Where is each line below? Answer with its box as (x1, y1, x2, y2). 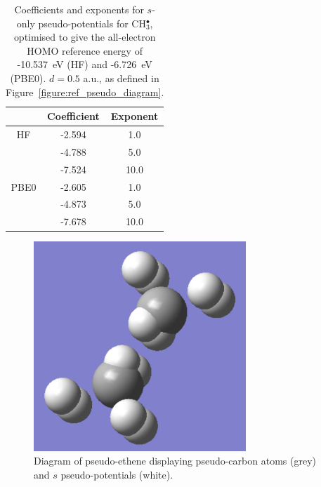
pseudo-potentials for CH (38, 15, 146, 30)
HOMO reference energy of (27, 43, 143, 58)
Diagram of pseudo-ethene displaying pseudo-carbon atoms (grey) (34, 453, 316, 468)
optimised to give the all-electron (13, 29, 156, 44)
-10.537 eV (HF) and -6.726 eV (17, 57, 152, 72)
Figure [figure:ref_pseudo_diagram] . (6, 84, 164, 99)
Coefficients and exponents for (14, 2, 144, 16)
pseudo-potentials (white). (60, 467, 173, 482)
